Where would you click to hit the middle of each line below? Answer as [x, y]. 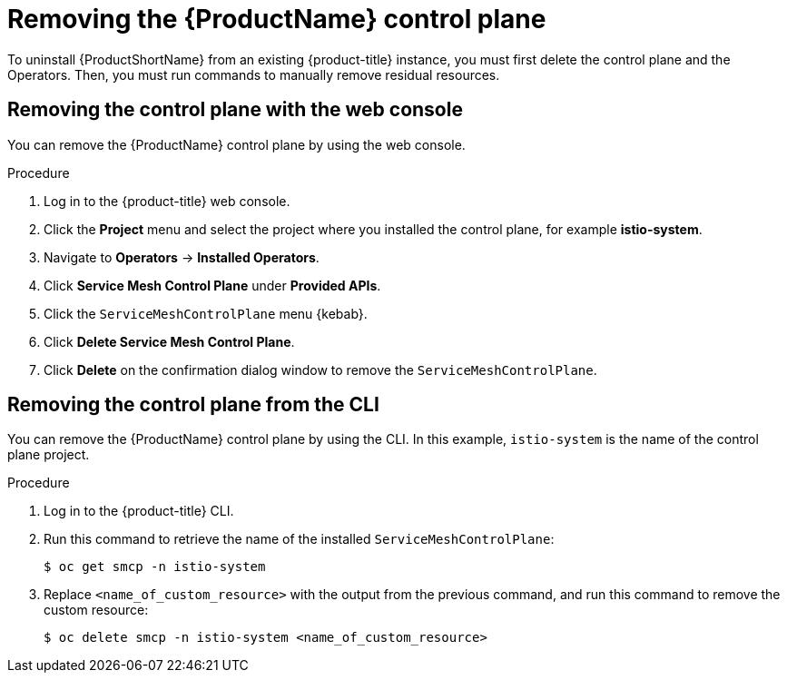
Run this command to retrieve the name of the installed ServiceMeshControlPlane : [299, 539]
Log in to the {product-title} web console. [167, 201]
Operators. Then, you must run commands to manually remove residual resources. [254, 74]
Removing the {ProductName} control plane [277, 19]
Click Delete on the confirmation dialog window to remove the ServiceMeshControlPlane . [320, 370]
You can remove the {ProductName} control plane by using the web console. [236, 144]
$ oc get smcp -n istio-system [155, 567]
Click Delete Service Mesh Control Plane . [169, 341]
